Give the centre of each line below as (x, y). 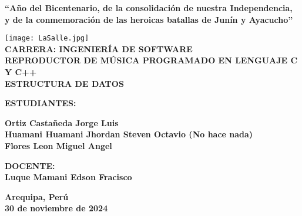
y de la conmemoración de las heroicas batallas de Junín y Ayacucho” (149, 19)
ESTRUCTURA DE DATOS (64, 83)
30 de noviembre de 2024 (56, 208)
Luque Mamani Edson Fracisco (68, 177)
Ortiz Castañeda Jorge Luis (62, 122)
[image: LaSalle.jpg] (47, 38)
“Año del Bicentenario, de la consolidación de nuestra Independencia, (149, 8)
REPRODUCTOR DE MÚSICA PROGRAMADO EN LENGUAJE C (151, 60)
